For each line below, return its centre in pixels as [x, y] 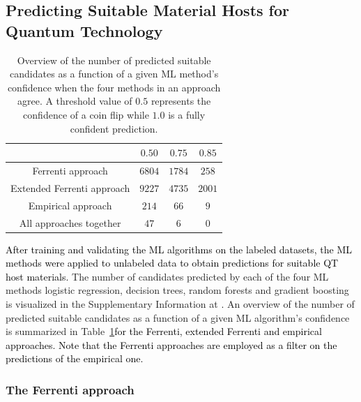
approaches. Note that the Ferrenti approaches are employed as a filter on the [171, 344]
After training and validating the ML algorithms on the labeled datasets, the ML [179, 249]
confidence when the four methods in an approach [114, 87]
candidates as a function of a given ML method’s [114, 74]
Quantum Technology [84, 30]
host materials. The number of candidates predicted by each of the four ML [167, 276]
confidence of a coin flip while [86, 114]
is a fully [187, 114]
